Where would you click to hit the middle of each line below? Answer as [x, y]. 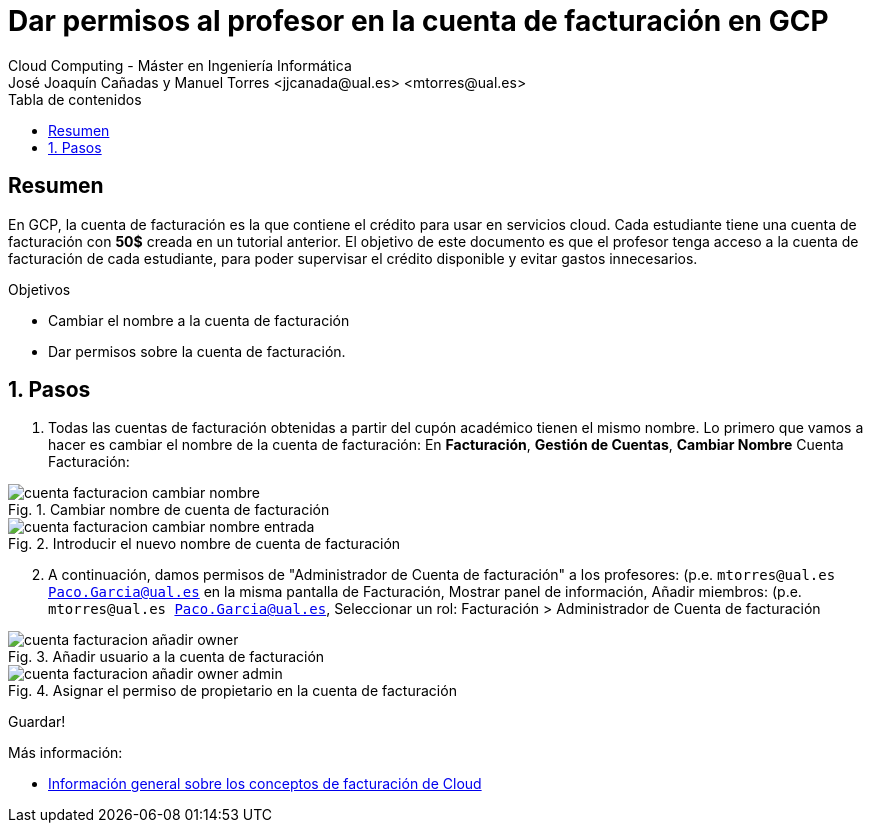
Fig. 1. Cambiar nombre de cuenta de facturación [169, 510]
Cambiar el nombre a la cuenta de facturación [199, 320]
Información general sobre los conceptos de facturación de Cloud [265, 784]
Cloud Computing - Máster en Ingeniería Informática [180, 65]
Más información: [65, 753]
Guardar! [37, 722]
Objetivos [39, 289]
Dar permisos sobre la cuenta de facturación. [197, 351]
